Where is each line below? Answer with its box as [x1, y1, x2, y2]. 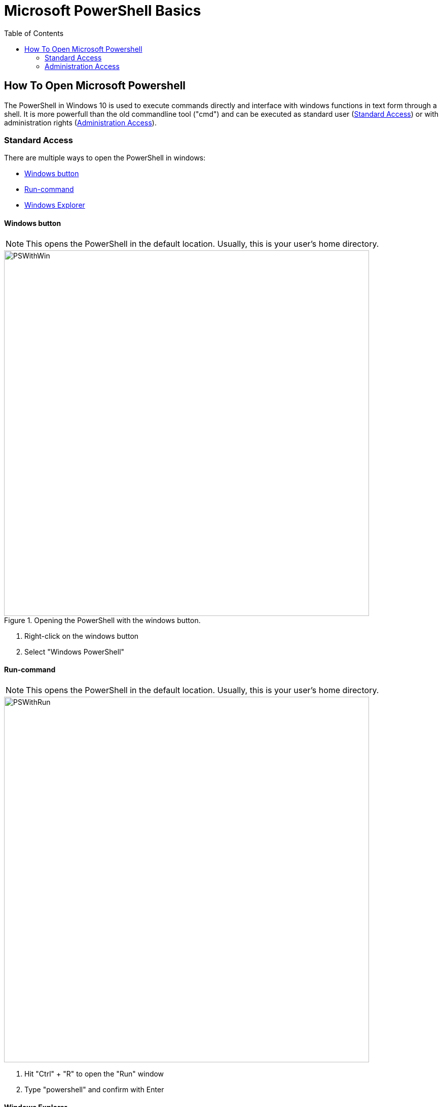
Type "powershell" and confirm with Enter [24, 1085, 164, 1094]
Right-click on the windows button [24, 631, 139, 640]
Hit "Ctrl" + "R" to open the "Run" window [24, 1069, 164, 1078]
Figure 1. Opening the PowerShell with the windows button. [4, 615, 201, 625]
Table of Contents [4, 28, 64, 38]
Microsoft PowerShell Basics [4, 2, 201, 19]
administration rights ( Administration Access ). [4, 118, 157, 127]
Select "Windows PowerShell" [24, 647, 125, 656]
